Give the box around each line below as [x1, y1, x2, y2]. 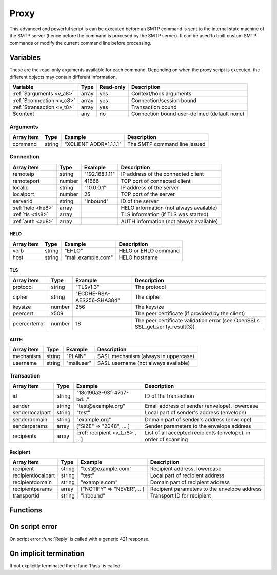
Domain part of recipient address [150, 479, 230, 486]
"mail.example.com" [64, 254, 113, 261]
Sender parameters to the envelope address [145, 423, 251, 430]
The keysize [135, 303, 164, 310]
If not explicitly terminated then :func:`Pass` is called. [9, 562, 122, 569]
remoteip [12, 170, 34, 177]
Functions [9, 506, 43, 514]
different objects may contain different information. [9, 74, 117, 80]
